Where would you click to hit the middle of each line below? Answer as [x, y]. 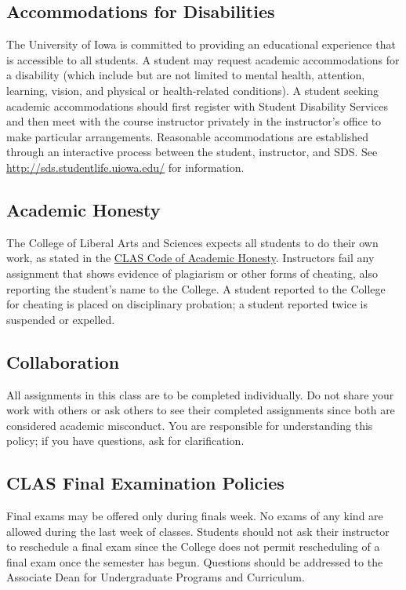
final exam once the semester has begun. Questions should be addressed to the [195, 561]
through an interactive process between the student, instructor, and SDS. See [192, 152]
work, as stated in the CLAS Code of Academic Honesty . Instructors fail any [190, 258]
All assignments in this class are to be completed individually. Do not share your [200, 394]
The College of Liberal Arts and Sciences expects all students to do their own [192, 242]
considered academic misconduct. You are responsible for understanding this [190, 425]
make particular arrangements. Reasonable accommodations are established [187, 136]
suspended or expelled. [61, 319]
